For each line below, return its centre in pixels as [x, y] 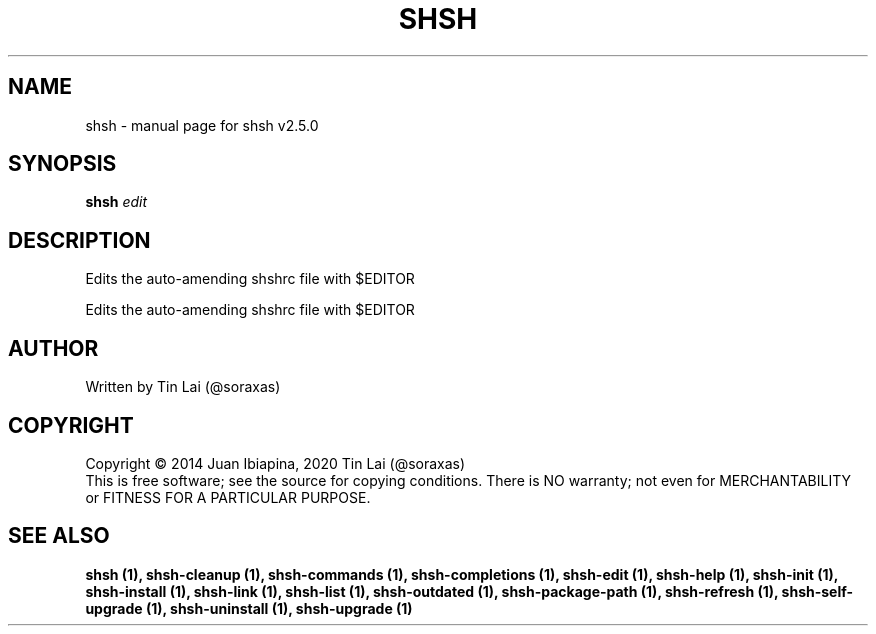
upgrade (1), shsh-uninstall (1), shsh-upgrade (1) [249, 608]
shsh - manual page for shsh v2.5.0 [202, 125]
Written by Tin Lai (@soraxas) [183, 387]
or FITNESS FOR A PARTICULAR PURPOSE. [228, 497]
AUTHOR [53, 348]
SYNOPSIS [62, 164]
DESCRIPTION [79, 240]
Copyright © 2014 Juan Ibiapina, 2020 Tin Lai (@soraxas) [275, 463]
